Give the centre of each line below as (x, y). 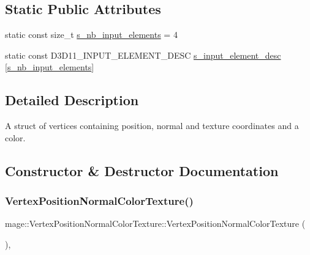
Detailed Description (72, 100)
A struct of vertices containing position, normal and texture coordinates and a (152, 126)
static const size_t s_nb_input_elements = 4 (91, 35)
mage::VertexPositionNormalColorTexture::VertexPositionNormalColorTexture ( (155, 224)
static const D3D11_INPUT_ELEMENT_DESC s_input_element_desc (143, 55)
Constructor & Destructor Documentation (142, 170)
